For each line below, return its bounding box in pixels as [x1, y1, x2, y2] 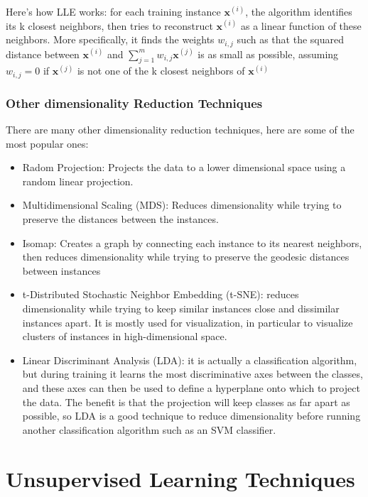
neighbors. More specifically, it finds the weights [6, 32, 215, 47]
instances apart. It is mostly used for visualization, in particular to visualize [22, 315, 353, 329]
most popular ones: [6, 136, 89, 151]
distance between [6, 46, 80, 61]
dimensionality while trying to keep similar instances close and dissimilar [22, 301, 340, 316]
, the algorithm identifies [245, 4, 352, 18]
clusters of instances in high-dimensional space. [22, 329, 227, 344]
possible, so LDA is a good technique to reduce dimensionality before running [22, 408, 361, 423]
